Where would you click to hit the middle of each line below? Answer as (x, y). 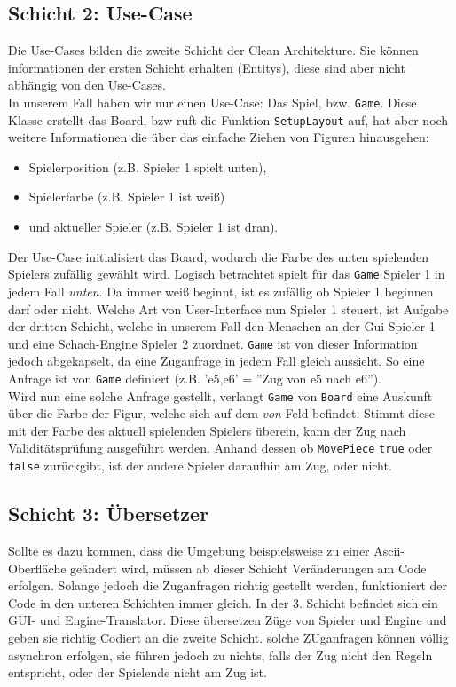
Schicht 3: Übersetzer (109, 513)
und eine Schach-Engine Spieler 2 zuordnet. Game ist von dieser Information (213, 343)
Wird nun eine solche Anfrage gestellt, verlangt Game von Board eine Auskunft (220, 395)
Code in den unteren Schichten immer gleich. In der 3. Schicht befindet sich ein (223, 602)
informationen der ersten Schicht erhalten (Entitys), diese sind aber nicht (207, 67)
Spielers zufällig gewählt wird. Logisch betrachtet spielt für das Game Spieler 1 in (227, 274)
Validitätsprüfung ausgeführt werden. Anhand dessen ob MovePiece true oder (220, 448)
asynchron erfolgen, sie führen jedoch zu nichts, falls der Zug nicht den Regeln (220, 655)
